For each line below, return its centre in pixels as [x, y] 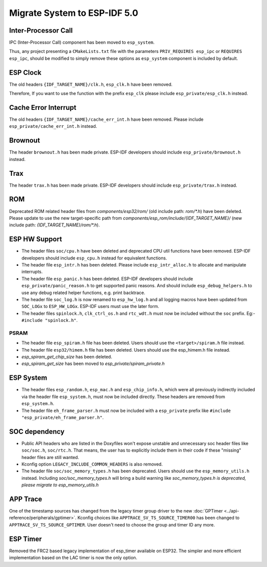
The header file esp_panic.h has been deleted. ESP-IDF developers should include [107, 279]
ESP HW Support [36, 239]
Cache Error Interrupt [43, 107]
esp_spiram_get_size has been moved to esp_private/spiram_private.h [93, 363]
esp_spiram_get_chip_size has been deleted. [67, 357]
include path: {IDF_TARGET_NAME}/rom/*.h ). [54, 225]
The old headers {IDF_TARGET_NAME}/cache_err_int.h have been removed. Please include [106, 119]
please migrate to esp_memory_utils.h [60, 485]
